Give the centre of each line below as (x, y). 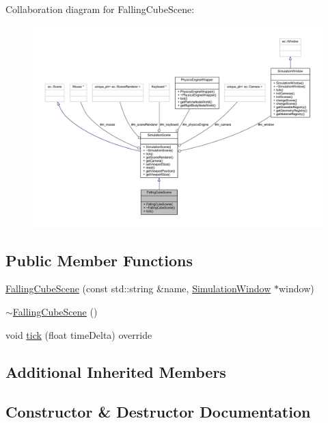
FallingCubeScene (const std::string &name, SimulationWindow (138, 289)
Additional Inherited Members (116, 371)
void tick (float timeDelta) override (79, 334)
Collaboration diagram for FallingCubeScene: (100, 9)
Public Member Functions (99, 260)
